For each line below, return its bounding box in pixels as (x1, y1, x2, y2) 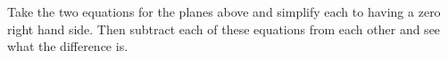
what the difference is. (7, 37, 129, 55)
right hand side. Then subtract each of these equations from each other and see (7, 19, 441, 38)
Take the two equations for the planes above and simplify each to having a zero (7, 3, 441, 20)
